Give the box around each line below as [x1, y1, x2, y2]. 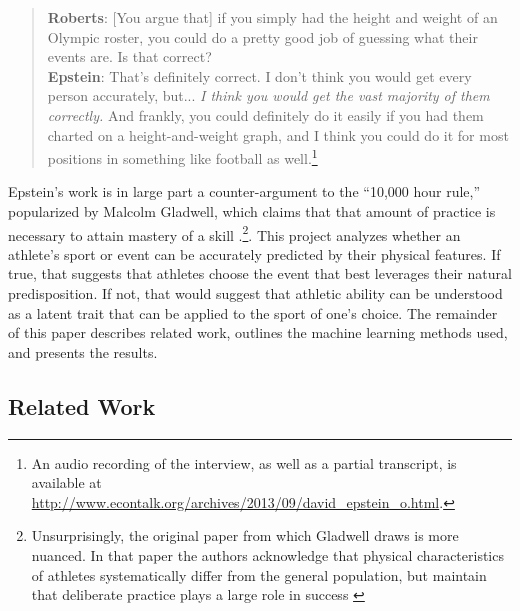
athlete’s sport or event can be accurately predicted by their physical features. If [8, 243, 501, 264]
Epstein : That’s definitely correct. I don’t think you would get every [47, 65, 472, 86]
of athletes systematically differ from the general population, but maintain [31, 564, 487, 585]
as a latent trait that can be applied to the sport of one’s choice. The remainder [8, 302, 498, 323]
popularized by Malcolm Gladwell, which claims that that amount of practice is [8, 201, 496, 221]
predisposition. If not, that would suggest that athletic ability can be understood [8, 283, 503, 304]
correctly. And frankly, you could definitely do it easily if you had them [47, 104, 484, 125]
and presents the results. [8, 341, 158, 362]
